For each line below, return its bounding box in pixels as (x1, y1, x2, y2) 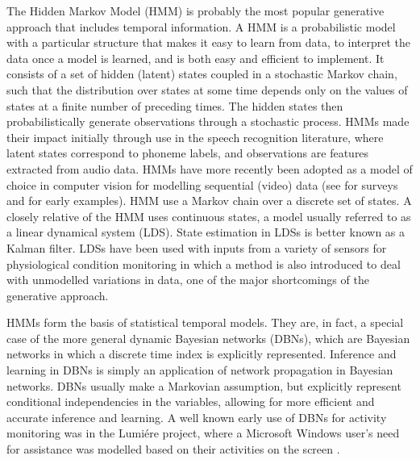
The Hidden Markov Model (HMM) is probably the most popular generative (6, 2, 385, 19)
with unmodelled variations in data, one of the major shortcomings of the (6, 271, 369, 288)
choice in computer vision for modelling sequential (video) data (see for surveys (6, 176, 398, 193)
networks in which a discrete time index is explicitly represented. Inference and (6, 345, 397, 362)
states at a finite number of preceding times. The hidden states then (6, 97, 343, 114)
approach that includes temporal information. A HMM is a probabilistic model (6, 18, 396, 35)
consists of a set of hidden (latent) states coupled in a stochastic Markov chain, (6, 65, 397, 82)
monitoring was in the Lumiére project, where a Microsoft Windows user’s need (6, 424, 400, 441)
